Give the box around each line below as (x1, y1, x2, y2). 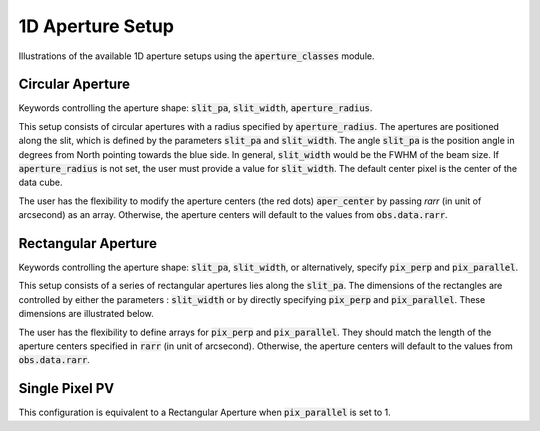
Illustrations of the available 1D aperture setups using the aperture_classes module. (18, 50, 375, 62)
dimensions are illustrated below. (18, 308, 154, 320)
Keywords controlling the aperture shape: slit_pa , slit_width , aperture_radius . (18, 102, 373, 114)
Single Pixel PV (18, 380, 115, 397)
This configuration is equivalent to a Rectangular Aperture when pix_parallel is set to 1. (18, 406, 391, 419)
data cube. (18, 176, 63, 189)
